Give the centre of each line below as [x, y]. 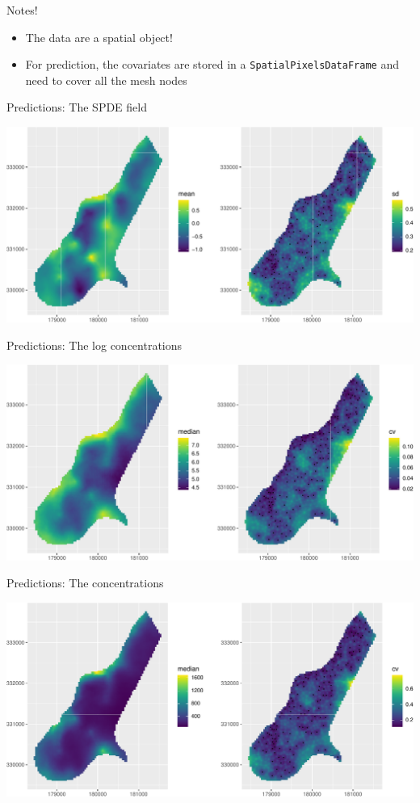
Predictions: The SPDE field [77, 107]
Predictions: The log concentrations [94, 345]
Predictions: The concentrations [85, 583]
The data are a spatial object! [99, 37]
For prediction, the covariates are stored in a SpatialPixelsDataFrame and [212, 64]
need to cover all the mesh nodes [106, 80]
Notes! [22, 10]
